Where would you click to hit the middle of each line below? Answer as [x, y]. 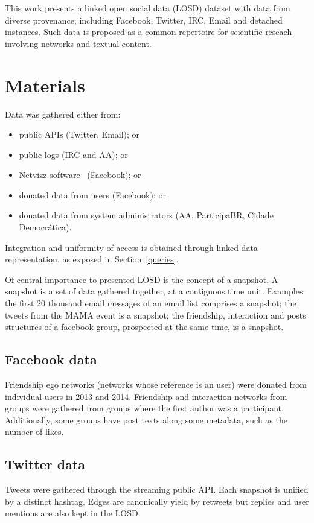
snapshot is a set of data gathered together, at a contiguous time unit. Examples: [155, 291]
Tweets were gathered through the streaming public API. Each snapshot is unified [157, 490]
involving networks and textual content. [78, 43]
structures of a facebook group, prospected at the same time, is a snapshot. [144, 327]
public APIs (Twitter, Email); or [79, 134]
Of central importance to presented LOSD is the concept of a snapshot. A [142, 279]
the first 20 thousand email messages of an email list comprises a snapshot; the [151, 303]
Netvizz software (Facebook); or [80, 175]
